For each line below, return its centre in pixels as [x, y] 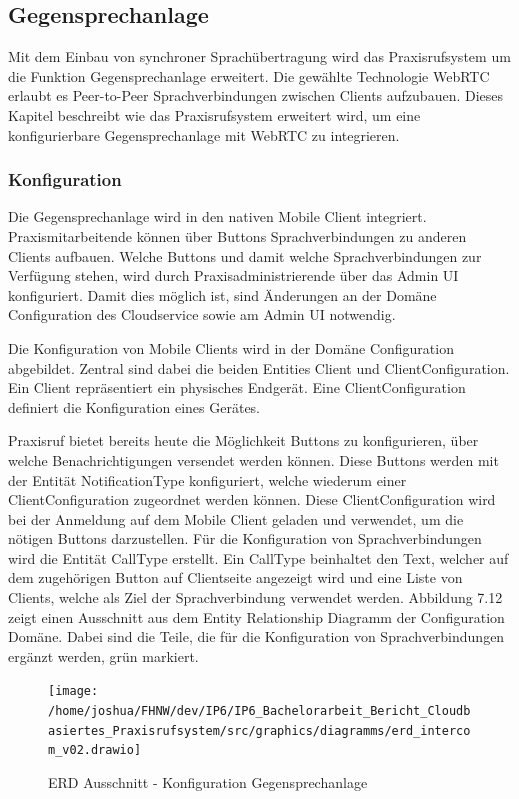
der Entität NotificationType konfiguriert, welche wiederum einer [207, 479]
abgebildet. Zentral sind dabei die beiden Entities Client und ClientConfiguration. [259, 367]
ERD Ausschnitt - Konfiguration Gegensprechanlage [208, 782]
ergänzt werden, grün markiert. [103, 655]
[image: [73, 691]
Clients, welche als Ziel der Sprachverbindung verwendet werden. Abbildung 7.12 [255, 597]
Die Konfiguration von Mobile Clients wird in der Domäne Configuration [231, 347]
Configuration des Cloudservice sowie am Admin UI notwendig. [202, 314]
